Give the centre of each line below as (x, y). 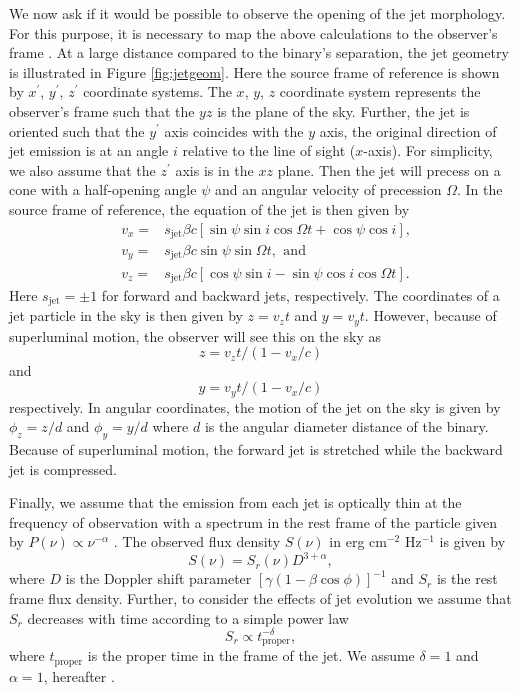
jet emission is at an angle (89, 150)
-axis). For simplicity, (428, 150)
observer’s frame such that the (102, 110)
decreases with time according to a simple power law (188, 617)
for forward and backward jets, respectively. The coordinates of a (300, 294)
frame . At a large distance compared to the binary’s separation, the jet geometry (259, 52)
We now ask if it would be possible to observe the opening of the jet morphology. (257, 13)
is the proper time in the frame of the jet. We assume (251, 655)
